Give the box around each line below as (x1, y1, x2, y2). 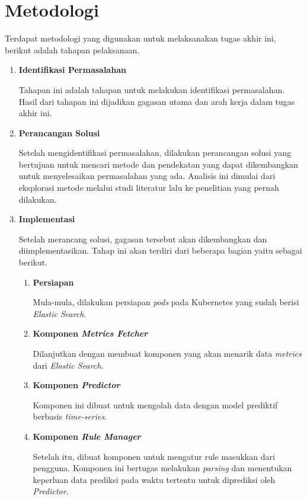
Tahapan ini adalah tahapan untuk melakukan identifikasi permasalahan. (18, 83, 285, 95)
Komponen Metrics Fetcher (33, 327, 148, 340)
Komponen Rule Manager (33, 430, 141, 442)
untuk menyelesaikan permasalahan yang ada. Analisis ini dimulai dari (18, 169, 276, 182)
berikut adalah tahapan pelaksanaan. (5, 43, 140, 56)
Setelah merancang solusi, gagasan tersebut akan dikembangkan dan (18, 232, 267, 245)
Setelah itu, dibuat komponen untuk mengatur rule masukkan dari (33, 450, 275, 462)
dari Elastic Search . (33, 359, 104, 371)
